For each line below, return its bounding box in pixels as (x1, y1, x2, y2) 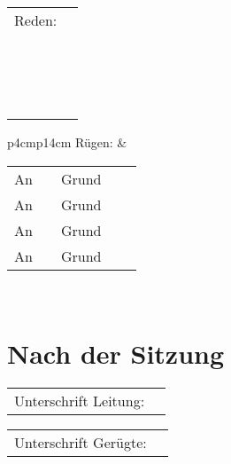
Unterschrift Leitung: (14, 390, 145, 412)
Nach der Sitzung (7, 335, 225, 372)
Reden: (14, 10, 58, 30)
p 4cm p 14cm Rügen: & (7, 133, 127, 151)
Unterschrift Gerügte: (14, 432, 147, 453)
